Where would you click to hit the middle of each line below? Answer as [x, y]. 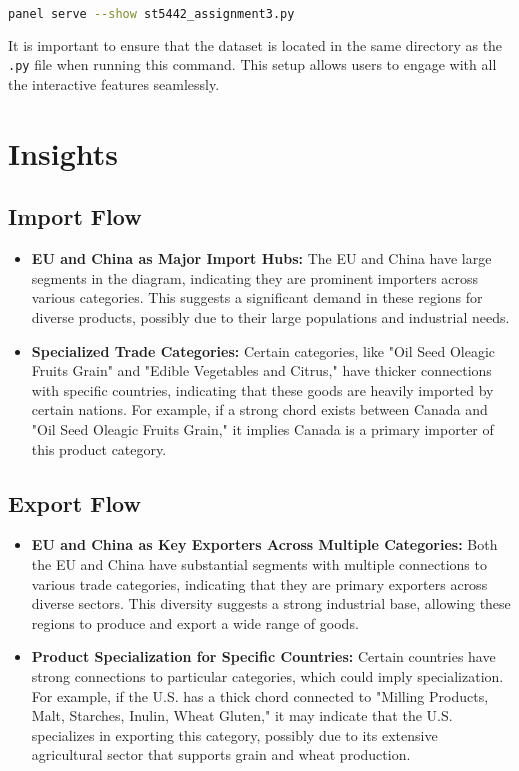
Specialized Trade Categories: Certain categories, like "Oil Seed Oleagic [263, 350]
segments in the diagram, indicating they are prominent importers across [255, 277]
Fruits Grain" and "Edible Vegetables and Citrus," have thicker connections [261, 370]
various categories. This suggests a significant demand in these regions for [257, 297]
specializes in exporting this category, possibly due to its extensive [234, 734]
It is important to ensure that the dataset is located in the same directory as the [255, 44]
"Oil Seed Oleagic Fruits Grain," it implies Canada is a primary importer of [262, 429]
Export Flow [74, 502]
